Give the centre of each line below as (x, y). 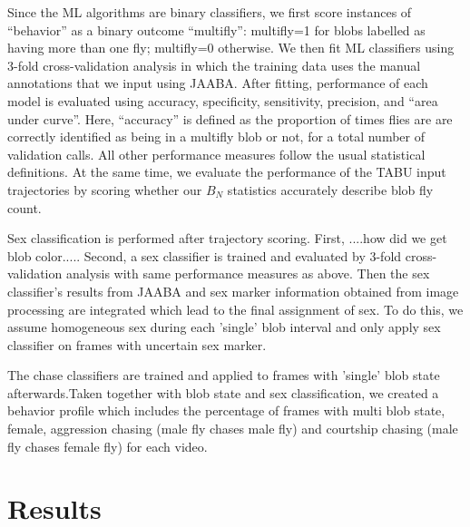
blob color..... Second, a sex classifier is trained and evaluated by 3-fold (205, 255)
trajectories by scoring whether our (105, 189)
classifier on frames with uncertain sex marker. (137, 344)
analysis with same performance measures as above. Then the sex (248, 273)
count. (24, 207)
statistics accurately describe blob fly (330, 189)
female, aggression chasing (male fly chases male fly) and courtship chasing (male (233, 429)
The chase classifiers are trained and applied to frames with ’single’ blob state (224, 375)
